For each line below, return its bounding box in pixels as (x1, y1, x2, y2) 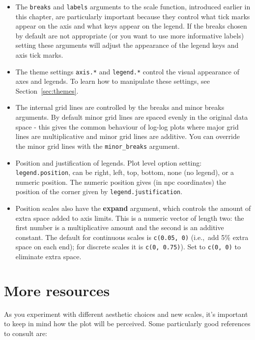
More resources (4, 280, 110, 300)
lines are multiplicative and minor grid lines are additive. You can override (15, 131, 240, 141)
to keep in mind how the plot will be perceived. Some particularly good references (4, 318, 251, 329)
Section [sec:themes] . (15, 85, 79, 96)
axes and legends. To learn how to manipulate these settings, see (15, 76, 210, 86)
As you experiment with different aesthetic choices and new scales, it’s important (4, 308, 248, 319)
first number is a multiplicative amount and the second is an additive (15, 222, 224, 233)
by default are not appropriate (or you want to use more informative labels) (15, 30, 244, 40)
